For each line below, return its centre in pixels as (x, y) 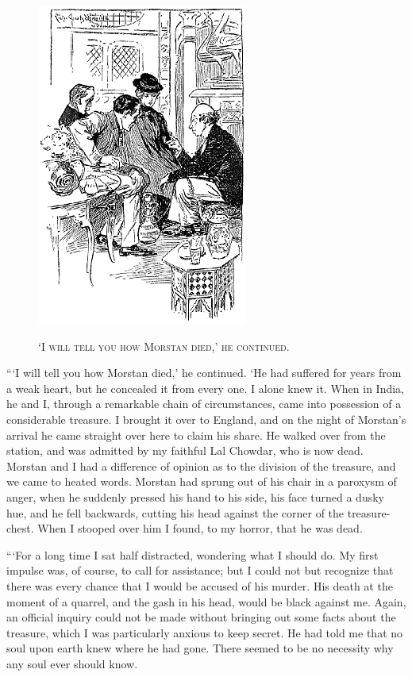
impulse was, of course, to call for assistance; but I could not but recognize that (200, 570)
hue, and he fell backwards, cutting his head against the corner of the (175, 512)
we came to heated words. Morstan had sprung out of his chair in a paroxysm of (202, 481)
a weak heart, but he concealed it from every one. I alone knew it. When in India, (205, 388)
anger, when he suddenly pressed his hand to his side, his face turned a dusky (195, 496)
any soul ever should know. (72, 663)
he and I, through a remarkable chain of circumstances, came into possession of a (204, 404)
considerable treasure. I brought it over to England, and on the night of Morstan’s (206, 419)
